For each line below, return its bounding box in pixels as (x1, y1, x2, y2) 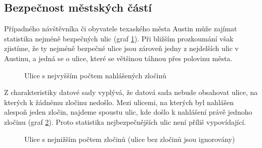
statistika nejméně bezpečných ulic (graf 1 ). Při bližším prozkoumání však (4, 33, 234, 43)
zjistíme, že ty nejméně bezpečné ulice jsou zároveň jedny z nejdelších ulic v (4, 43, 239, 54)
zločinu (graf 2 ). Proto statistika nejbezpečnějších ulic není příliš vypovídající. (4, 116, 246, 127)
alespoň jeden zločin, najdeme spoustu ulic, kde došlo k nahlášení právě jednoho (4, 107, 252, 117)
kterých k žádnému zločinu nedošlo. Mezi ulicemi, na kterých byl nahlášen (4, 96, 234, 107)
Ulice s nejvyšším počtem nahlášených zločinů (24, 70, 166, 80)
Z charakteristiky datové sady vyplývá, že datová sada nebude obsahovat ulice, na (4, 87, 258, 97)
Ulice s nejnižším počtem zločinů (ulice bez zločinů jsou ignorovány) (24, 133, 235, 144)
